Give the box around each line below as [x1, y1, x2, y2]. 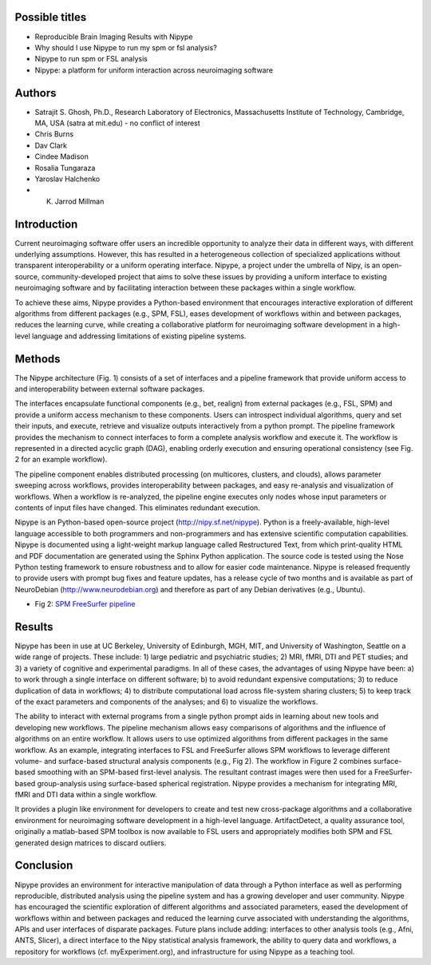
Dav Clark [34, 140, 68, 150]
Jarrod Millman [54, 196, 105, 206]
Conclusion [14, 859, 73, 872]
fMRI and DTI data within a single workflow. [14, 790, 157, 800]
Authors [14, 86, 57, 100]
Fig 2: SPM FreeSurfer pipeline [34, 599, 136, 609]
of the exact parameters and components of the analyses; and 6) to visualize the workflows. [14, 697, 318, 706]
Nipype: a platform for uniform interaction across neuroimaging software [34, 65, 273, 75]
